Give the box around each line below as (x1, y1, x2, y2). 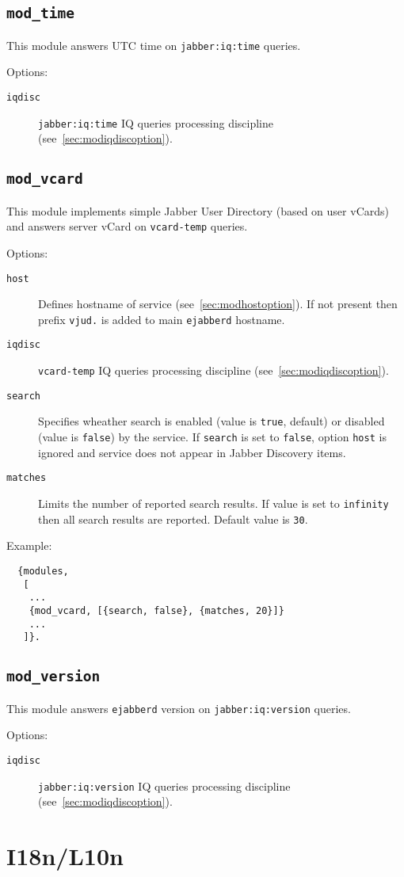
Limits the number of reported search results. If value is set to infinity (38, 495, 389, 511)
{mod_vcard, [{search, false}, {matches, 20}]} (29, 604, 284, 616)
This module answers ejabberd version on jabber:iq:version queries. (6, 700, 351, 716)
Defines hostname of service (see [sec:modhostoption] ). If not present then (38, 296, 398, 312)
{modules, (17, 565, 69, 577)
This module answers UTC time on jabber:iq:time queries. (6, 36, 301, 53)
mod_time (6, 5, 74, 22)
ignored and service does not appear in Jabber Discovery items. (38, 444, 346, 460)
